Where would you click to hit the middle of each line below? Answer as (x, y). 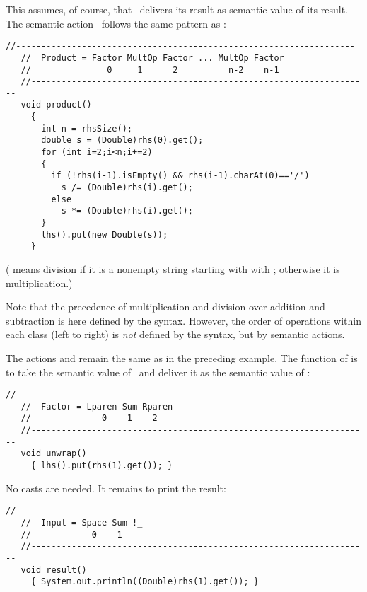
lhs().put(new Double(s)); (105, 234)
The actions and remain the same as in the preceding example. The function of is (182, 358)
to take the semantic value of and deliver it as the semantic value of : (158, 372)
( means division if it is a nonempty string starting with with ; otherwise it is (173, 269)
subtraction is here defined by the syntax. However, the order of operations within (184, 320)
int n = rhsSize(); (87, 128)
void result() (54, 570)
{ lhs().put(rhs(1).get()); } (102, 466)
